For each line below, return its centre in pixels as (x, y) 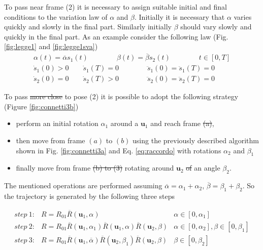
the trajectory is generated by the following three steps (89, 196)
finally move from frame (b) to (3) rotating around (95, 168)
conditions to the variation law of (56, 16)
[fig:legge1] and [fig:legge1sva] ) (51, 46)
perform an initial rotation (57, 123)
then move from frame (51, 140)
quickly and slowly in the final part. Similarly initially (88, 27)
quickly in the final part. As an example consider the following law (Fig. (116, 36)
